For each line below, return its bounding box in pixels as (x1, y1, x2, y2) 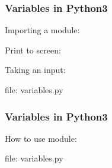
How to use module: (5, 132, 77, 144)
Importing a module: (5, 24, 80, 36)
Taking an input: (5, 64, 66, 76)
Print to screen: (5, 43, 61, 56)
